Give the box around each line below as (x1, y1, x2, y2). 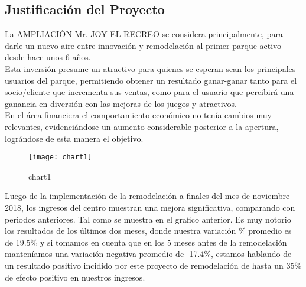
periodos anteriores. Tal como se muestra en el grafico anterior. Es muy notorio (5, 213, 291, 225)
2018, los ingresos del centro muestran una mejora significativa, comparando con (5, 201, 295, 213)
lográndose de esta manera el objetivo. (5, 132, 144, 144)
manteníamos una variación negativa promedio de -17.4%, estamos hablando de (5, 247, 292, 260)
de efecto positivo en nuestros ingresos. (5, 270, 145, 283)
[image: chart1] (28, 153, 92, 162)
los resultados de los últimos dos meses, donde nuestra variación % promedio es (5, 224, 292, 237)
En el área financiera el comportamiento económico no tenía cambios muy (5, 109, 272, 121)
